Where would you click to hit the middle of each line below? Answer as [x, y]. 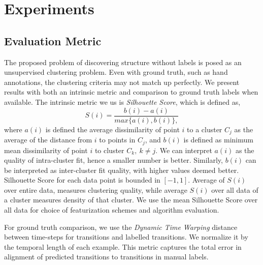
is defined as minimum [218, 140]
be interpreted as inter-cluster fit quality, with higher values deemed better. [122, 170]
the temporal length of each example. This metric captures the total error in [123, 246]
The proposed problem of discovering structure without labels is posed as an [123, 62]
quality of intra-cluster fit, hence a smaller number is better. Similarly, [113, 160]
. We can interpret [184, 150]
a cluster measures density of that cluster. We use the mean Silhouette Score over [131, 200]
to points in [117, 140]
